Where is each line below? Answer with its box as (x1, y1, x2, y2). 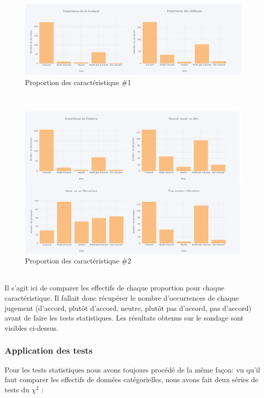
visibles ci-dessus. (5, 322, 59, 333)
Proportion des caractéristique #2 (25, 255, 131, 266)
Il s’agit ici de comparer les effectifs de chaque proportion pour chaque (5, 282, 224, 293)
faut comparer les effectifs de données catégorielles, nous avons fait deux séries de (5, 374, 258, 385)
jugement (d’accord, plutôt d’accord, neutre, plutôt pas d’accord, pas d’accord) (5, 302, 252, 313)
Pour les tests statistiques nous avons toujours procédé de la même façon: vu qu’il (5, 364, 260, 375)
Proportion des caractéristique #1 (25, 76, 131, 87)
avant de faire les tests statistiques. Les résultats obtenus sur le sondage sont (5, 312, 244, 323)
